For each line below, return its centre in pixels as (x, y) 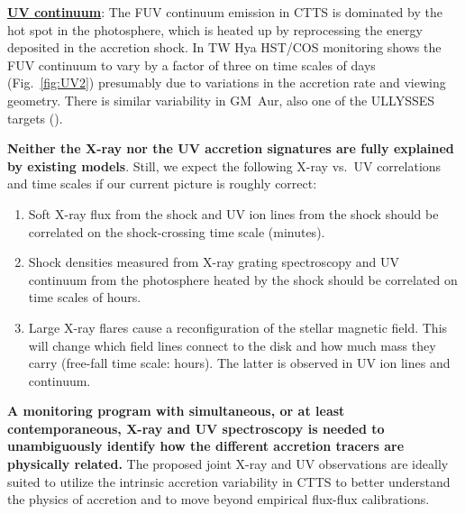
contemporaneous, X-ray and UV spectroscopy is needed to (196, 428)
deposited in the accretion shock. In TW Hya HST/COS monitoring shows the (224, 47)
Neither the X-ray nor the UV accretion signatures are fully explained (231, 148)
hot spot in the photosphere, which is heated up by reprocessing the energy (215, 29)
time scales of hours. (85, 297)
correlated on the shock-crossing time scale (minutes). (177, 231)
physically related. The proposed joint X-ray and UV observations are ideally (228, 464)
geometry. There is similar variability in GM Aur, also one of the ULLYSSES (221, 100)
